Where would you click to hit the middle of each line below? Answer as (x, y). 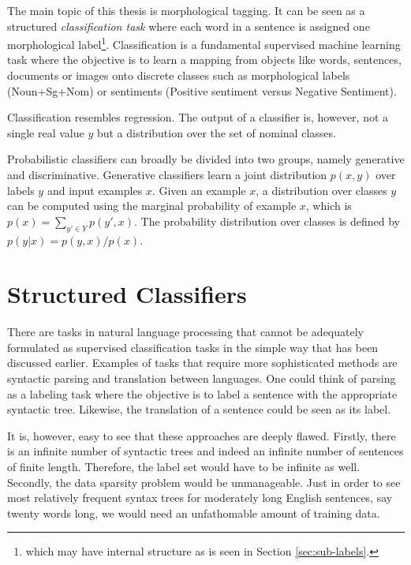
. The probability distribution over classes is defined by (267, 221)
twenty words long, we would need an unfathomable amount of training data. (194, 513)
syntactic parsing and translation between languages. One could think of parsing (202, 378)
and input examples (95, 190)
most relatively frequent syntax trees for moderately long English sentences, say (200, 498)
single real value (46, 132)
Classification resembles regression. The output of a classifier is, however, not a (198, 117)
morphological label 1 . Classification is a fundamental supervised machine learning (204, 43)
